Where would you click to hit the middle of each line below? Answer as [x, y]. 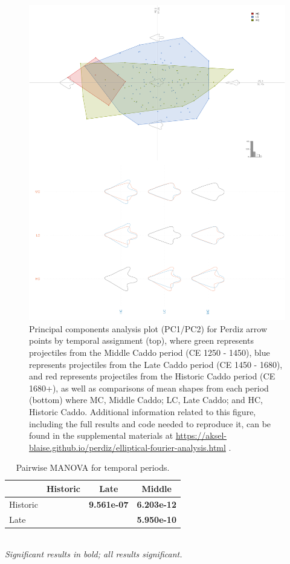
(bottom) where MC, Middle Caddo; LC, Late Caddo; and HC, [146, 400]
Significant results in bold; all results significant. [94, 554]
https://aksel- [201, 435]
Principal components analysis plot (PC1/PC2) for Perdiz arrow [148, 328]
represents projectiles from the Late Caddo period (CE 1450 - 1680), [156, 364]
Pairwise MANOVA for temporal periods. [93, 467]
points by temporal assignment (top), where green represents [141, 340]
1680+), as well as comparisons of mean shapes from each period [149, 388]
